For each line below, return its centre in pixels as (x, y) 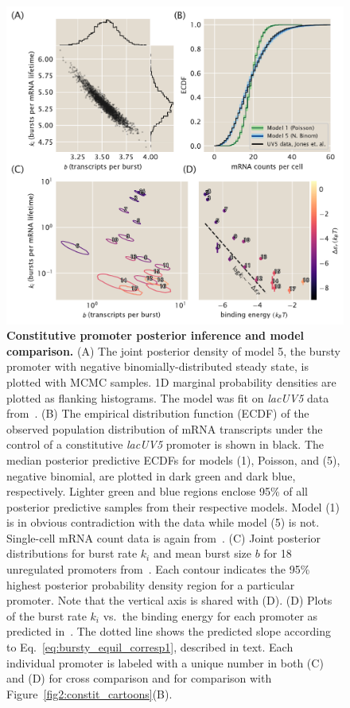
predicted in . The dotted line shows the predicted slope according (169, 631)
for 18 (278, 553)
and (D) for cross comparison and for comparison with (139, 678)
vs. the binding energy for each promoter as (210, 615)
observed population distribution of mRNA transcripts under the (165, 428)
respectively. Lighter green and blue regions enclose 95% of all (157, 491)
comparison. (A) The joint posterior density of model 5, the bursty (173, 350)
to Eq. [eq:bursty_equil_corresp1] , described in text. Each (150, 647)
